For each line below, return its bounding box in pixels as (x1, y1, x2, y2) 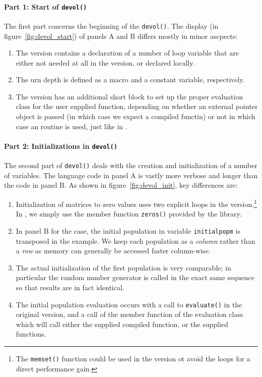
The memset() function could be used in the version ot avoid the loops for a (16, 353, 250, 363)
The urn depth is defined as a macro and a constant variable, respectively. (16, 74, 245, 85)
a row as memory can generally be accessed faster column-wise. (16, 245, 211, 256)
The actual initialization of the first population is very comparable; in (16, 262, 231, 273)
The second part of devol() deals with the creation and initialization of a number (4, 160, 257, 171)
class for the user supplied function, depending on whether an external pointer (16, 101, 258, 112)
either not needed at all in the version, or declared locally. (16, 57, 195, 68)
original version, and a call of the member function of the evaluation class (16, 309, 243, 319)
